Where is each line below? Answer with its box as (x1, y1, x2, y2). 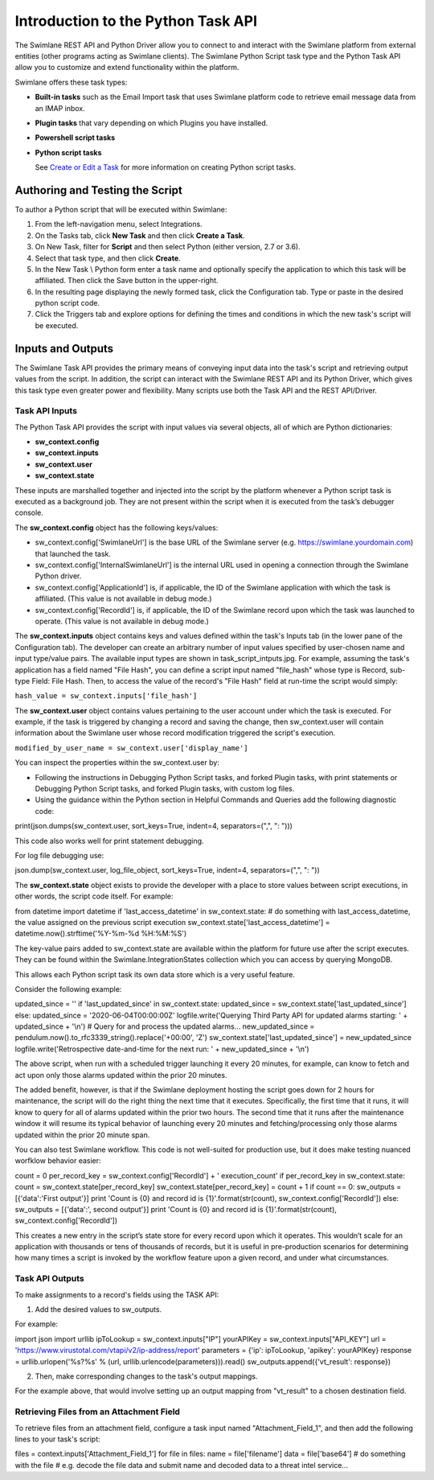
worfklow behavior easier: (14, 1156, 101, 1165)
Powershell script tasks (35, 133, 116, 142)
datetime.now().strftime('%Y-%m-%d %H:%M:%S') (14, 929, 187, 939)
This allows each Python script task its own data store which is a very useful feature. (14, 969, 296, 979)
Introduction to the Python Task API (14, 12, 257, 30)
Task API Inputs (14, 405, 78, 417)
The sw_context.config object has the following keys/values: (14, 523, 219, 532)
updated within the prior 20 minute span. (14, 1130, 150, 1140)
